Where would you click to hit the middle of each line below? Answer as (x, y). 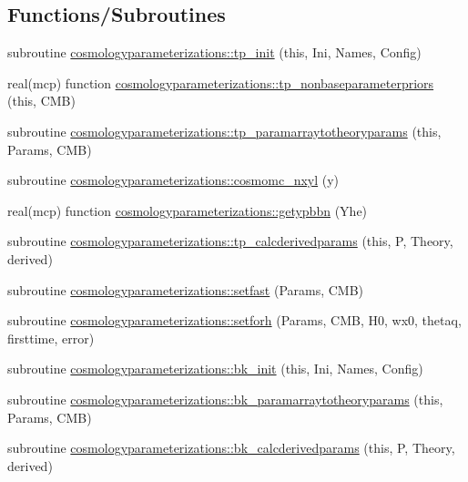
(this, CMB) (41, 101)
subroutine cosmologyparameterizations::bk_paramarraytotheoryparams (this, (225, 399)
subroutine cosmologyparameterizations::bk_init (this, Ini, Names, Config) (215, 369)
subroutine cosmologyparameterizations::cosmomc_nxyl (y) (173, 180)
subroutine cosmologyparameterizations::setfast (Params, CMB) (186, 289)
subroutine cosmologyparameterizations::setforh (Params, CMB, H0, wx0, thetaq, (234, 320)
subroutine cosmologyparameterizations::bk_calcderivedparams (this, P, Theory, (231, 448)
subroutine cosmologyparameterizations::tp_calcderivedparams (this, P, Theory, (230, 241)
